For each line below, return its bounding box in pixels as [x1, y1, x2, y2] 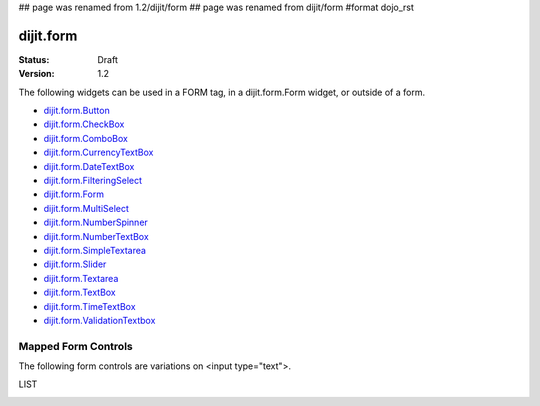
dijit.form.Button [43, 105, 110, 117]
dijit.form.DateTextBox [43, 160, 135, 172]
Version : [18, 68, 55, 80]
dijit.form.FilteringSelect [43, 175, 143, 187]
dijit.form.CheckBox [43, 118, 125, 130]
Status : [18, 53, 50, 65]
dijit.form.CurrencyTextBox [43, 146, 154, 159]
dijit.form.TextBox [43, 286, 117, 299]
